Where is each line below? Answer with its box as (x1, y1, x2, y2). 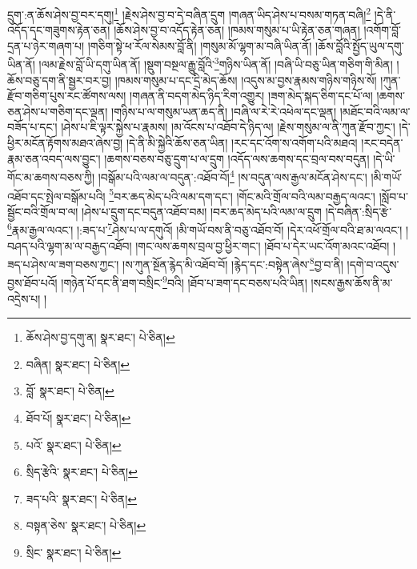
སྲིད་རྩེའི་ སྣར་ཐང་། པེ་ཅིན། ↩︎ (26, 463, 138, 480)
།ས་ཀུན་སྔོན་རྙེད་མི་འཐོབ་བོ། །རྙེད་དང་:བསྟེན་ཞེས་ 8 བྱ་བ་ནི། (122, 254, 343, 272)
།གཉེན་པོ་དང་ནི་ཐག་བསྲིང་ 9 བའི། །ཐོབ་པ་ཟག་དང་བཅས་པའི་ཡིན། (61, 272, 307, 291)
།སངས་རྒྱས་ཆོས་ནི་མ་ (311, 274, 393, 291)
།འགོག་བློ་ (363, 22, 401, 38)
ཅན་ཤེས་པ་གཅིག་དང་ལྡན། (7, 102, 108, 119)
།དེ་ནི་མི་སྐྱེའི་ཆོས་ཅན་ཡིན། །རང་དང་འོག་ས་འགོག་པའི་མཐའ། (126, 134, 358, 151)
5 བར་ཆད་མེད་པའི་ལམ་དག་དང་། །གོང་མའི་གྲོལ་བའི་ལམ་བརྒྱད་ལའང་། (109, 185, 375, 204)
